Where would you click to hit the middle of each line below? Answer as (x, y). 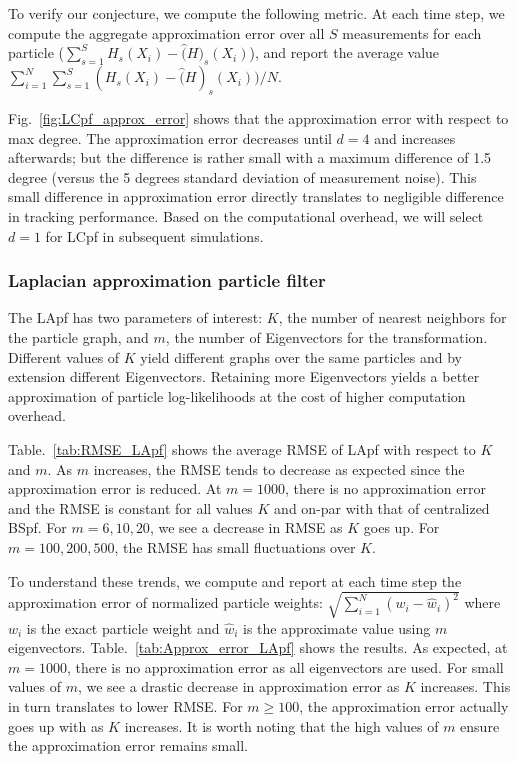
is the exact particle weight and (123, 627)
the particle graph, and (78, 336)
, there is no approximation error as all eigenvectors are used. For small (285, 666)
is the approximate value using (336, 627)
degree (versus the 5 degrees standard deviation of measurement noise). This (242, 176)
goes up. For (401, 527)
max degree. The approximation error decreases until (170, 137)
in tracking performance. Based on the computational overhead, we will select (246, 215)
